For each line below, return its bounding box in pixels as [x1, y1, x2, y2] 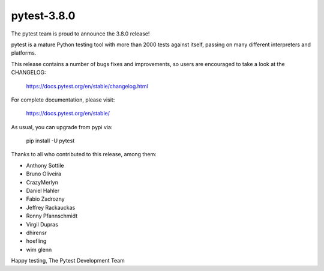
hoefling [26, 237, 47, 245]
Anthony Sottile [26, 162, 64, 169]
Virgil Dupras [26, 221, 58, 228]
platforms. [11, 49, 37, 56]
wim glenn [26, 246, 52, 253]
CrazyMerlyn [26, 178, 58, 186]
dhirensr [26, 229, 47, 236]
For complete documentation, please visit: [11, 96, 115, 103]
